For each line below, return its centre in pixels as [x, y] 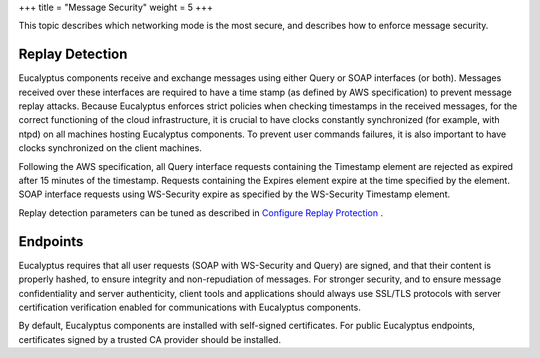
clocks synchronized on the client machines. [110, 148]
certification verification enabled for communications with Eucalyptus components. [190, 307]
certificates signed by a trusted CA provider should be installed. [150, 339]
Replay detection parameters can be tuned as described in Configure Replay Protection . [201, 212]
